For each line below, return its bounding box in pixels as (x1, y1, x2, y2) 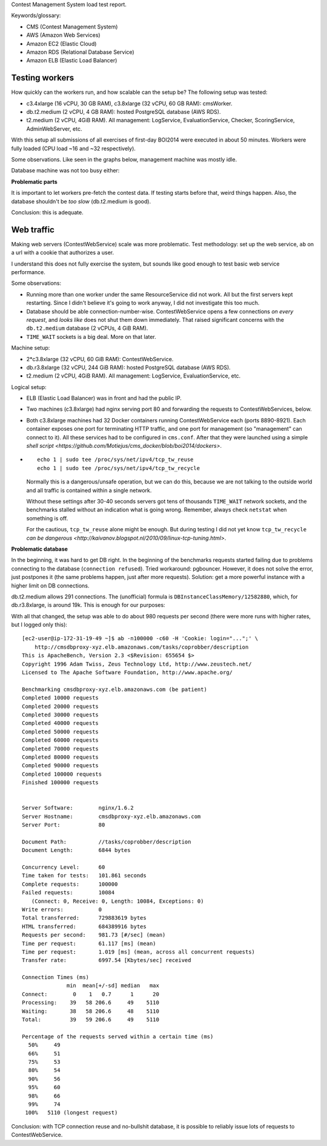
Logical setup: (11, 383, 47, 390)
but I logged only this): (11, 621, 68, 629)
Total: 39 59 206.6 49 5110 (22, 1017, 160, 1023)
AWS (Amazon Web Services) (26, 31, 101, 39)
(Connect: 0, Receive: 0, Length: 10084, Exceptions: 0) (31, 897, 204, 905)
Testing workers (11, 73, 74, 83)
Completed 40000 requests (22, 720, 99, 727)
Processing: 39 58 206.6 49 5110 (22, 999, 160, 1006)
